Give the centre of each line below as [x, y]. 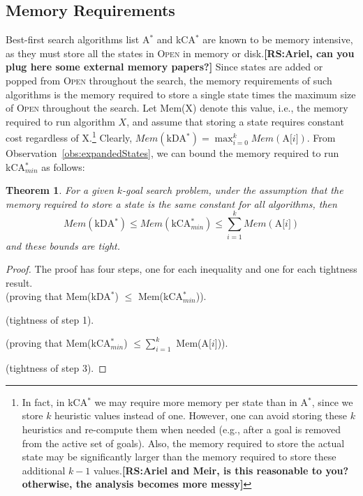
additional [44, 470]
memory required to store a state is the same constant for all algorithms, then [171, 203]
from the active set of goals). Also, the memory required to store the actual [183, 443]
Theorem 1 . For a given [60, 190]
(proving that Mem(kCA [58, 343]
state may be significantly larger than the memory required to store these [179, 457]
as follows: [63, 166]
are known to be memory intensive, [278, 39]
